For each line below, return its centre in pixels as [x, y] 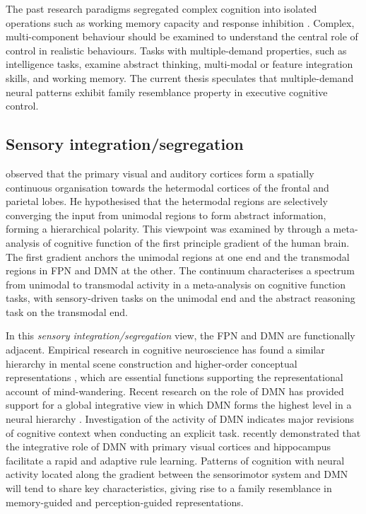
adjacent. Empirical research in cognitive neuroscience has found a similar [165, 350]
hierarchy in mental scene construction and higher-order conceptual [152, 363]
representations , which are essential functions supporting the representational [175, 377]
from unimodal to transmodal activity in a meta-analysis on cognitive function [176, 284]
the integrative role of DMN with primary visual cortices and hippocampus [168, 446]
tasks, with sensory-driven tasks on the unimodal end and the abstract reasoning [181, 298]
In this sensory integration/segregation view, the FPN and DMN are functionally [181, 335]
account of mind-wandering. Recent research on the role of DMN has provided [175, 391]
